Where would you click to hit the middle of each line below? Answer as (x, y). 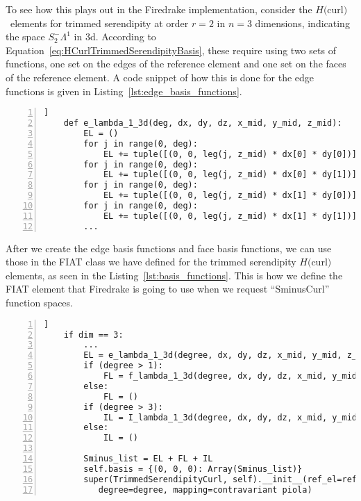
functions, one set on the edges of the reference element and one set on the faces (176, 64)
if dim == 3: (93, 335)
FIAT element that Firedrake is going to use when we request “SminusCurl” (168, 289)
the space (25, 36)
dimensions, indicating (302, 23)
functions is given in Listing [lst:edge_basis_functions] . (124, 91)
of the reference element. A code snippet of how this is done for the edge (160, 77)
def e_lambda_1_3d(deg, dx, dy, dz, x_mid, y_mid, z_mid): (203, 123)
